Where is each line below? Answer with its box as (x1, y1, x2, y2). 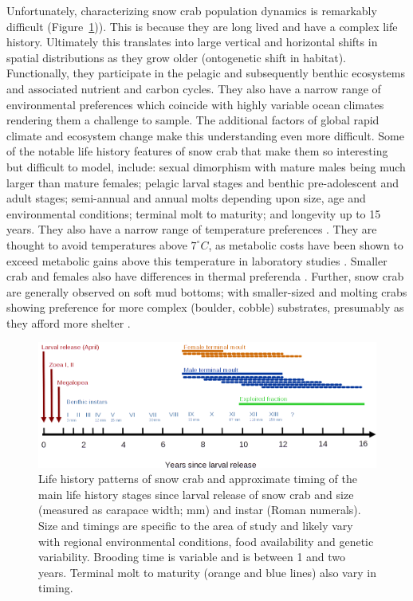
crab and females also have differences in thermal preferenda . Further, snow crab (6, 268, 404, 285)
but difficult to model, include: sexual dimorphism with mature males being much (6, 158, 406, 175)
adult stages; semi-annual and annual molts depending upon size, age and (6, 190, 366, 206)
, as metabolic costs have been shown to (208, 236, 403, 253)
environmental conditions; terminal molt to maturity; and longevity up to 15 (6, 205, 381, 222)
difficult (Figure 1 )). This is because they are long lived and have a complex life (6, 18, 398, 34)
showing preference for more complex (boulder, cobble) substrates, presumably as (6, 299, 404, 316)
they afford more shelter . (6, 314, 131, 331)
